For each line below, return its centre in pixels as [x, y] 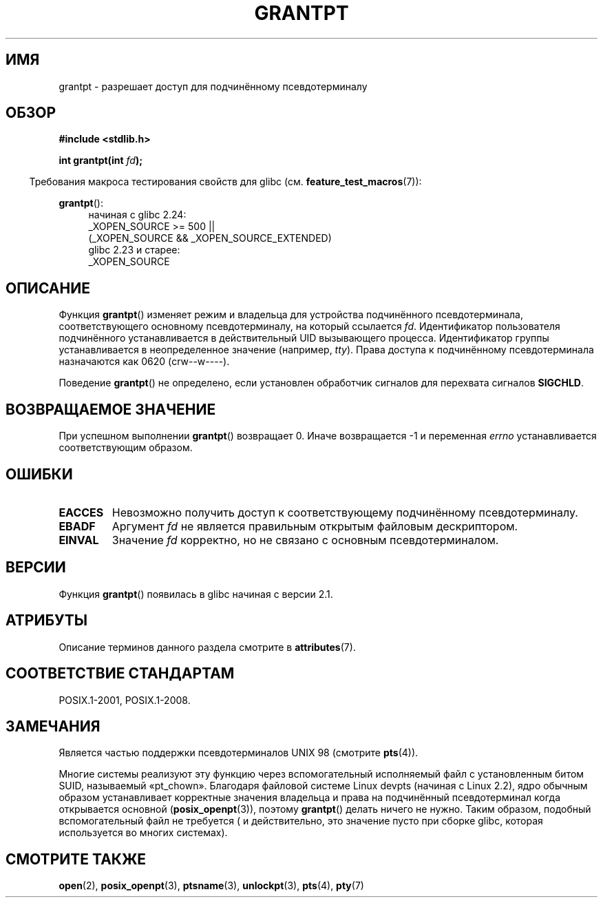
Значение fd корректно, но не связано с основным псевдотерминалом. [305, 540]
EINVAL [79, 540]
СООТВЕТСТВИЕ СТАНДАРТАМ [120, 674]
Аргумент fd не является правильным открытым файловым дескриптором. [315, 526]
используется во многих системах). [143, 833]
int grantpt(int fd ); [100, 160]
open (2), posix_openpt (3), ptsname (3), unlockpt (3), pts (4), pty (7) [211, 886]
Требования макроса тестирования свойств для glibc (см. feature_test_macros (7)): [225, 182]
